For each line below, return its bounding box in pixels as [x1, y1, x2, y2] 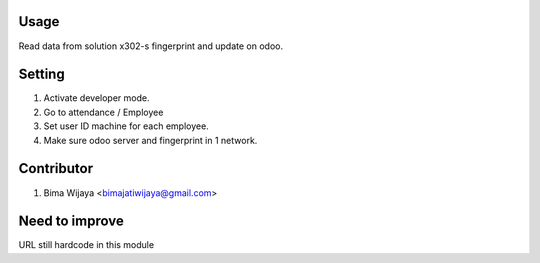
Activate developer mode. [43, 92, 150, 104]
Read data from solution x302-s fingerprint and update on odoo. [18, 40, 284, 52]
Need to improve [18, 213, 124, 230]
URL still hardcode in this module [18, 239, 155, 251]
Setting [18, 66, 65, 83]
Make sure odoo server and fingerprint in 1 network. [43, 134, 258, 146]
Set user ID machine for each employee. [43, 120, 209, 132]
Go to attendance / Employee [43, 106, 164, 118]
